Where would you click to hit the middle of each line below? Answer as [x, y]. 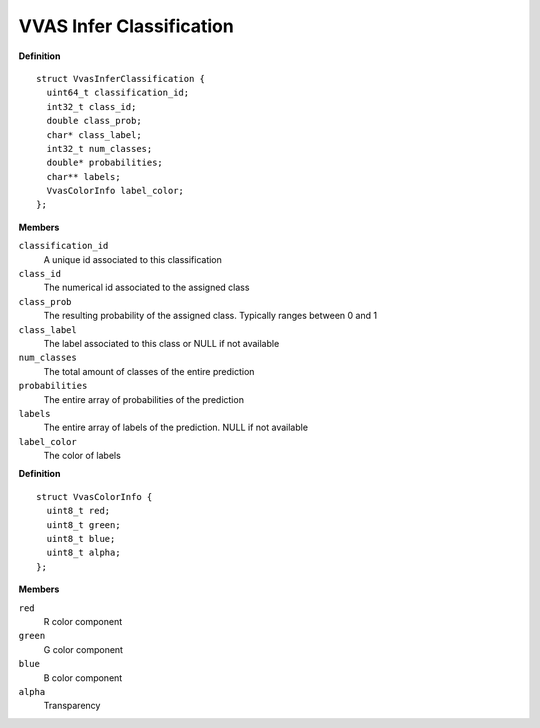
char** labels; [83, 176]
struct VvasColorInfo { [94, 496]
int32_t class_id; [91, 106]
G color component [83, 649]
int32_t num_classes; [99, 148]
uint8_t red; [78, 511]
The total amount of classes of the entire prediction [149, 371]
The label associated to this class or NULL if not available [161, 343]
